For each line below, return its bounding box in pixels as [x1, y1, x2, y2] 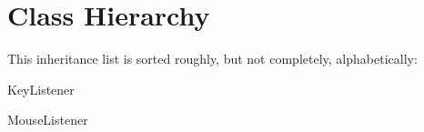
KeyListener [7, 79, 75, 98]
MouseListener [7, 110, 88, 129]
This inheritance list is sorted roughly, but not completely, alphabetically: [7, 49, 418, 68]
